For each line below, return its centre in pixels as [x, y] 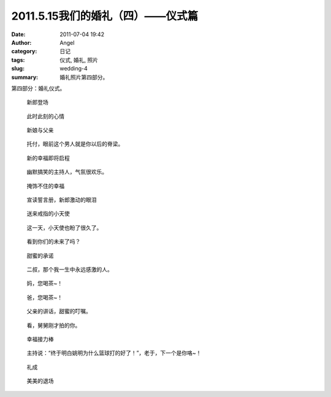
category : [24, 51]
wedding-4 [74, 69]
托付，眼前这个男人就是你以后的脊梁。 [75, 144]
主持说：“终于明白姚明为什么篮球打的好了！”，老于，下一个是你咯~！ [114, 353]
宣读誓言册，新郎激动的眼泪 [62, 200]
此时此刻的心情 [45, 116]
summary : [25, 77]
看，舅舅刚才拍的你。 [54, 325]
